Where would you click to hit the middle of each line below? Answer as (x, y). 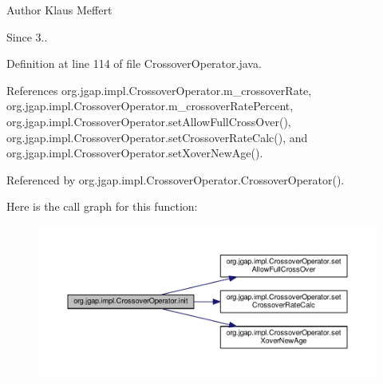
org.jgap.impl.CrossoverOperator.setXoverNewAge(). (135, 153)
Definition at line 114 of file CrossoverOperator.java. (134, 63)
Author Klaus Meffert (59, 10)
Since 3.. (27, 36)
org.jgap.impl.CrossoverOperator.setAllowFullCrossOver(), (149, 121)
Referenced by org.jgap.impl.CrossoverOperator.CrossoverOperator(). (176, 179)
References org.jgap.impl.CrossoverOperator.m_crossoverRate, (159, 90)
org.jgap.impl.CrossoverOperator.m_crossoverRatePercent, (150, 106)
